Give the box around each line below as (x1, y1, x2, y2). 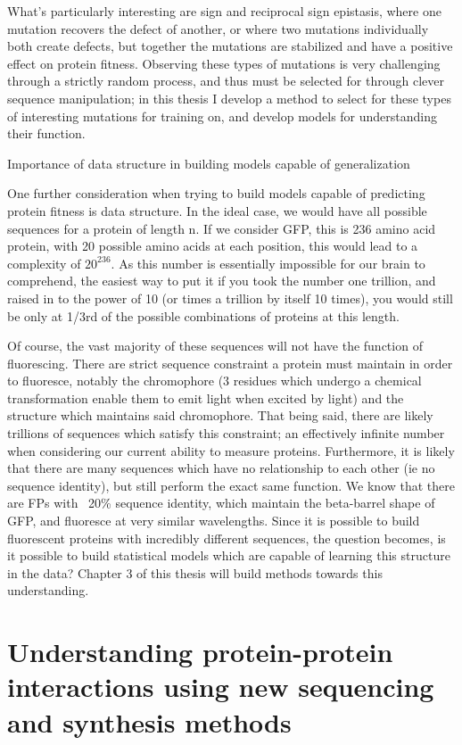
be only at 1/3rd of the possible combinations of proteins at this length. (7, 306, 400, 325)
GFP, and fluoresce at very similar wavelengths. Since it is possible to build (7, 511, 420, 530)
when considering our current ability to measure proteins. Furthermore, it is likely (7, 441, 455, 459)
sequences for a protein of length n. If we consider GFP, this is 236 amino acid (7, 219, 436, 237)
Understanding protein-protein (7, 633, 393, 670)
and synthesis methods (7, 703, 292, 740)
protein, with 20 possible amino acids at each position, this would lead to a (7, 236, 418, 255)
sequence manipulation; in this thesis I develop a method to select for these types (7, 88, 451, 107)
